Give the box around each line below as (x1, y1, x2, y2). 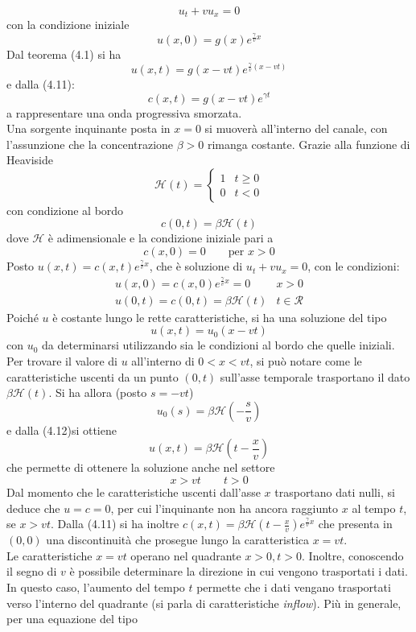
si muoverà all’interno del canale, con (204, 120, 388, 137)
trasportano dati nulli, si (274, 483, 395, 500)
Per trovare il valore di (6, 353, 118, 369)
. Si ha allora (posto (48, 384, 147, 401)
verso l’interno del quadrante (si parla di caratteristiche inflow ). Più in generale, (6, 594, 402, 611)
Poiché (6, 308, 39, 325)
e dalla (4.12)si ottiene (6, 421, 117, 438)
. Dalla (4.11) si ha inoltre (50, 515, 179, 532)
